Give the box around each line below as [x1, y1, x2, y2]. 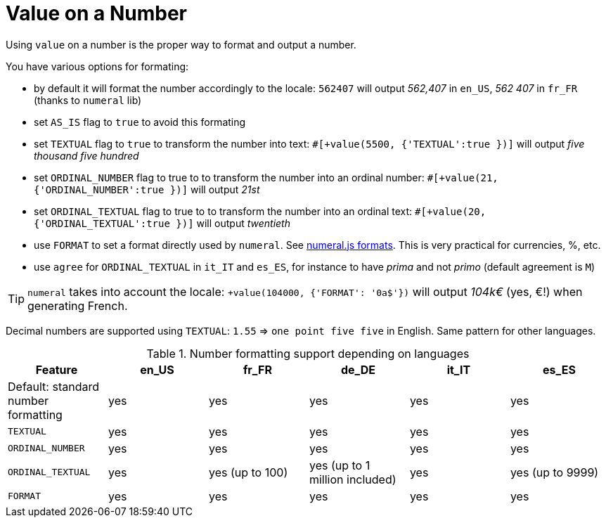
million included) [309, 472, 397, 486]
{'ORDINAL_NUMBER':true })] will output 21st [34, 183, 260, 195]
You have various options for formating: [6, 60, 189, 72]
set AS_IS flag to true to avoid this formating [34, 115, 246, 128]
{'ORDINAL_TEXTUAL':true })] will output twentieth [34, 217, 290, 229]
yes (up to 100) [208, 465, 288, 479]
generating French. [27, 298, 128, 313]
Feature [35, 362, 78, 377]
